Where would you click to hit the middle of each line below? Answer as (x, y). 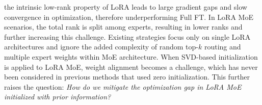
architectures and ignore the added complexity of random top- (101, 47)
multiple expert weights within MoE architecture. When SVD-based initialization (131, 56)
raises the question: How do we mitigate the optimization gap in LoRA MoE (123, 86)
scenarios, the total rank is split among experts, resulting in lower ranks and (123, 27)
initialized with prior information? (58, 97)
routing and (222, 47)
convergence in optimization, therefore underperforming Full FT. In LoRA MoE (129, 17)
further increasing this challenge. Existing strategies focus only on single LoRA (127, 36)
